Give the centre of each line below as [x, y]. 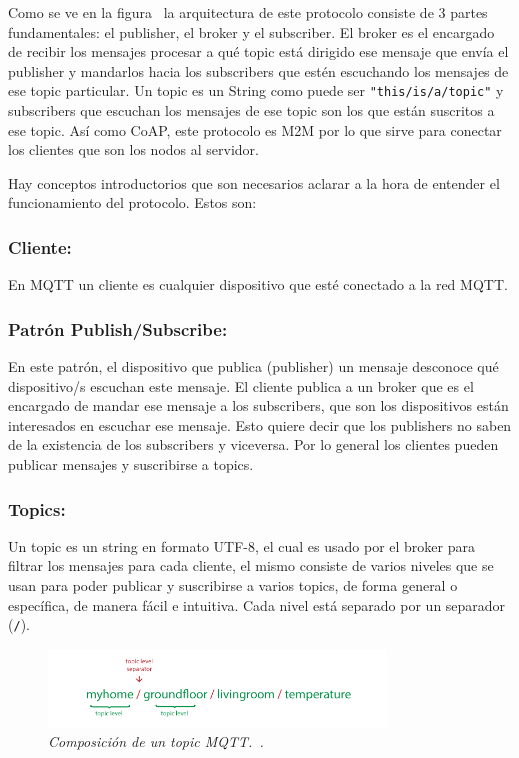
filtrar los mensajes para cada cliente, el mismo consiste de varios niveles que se [251, 565]
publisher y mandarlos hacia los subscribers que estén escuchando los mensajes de [258, 70]
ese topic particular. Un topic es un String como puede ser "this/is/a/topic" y [256, 90]
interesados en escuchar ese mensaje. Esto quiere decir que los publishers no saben [260, 424]
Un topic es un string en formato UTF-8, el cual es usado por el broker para [241, 545]
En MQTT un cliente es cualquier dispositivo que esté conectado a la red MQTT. [258, 284]
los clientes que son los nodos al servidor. [133, 149]
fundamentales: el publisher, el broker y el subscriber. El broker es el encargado [251, 31]
